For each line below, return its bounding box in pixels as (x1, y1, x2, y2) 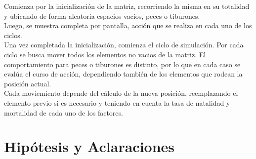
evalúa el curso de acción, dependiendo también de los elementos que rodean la (4, 69, 243, 79)
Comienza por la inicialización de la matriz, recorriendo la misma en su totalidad (4, 1, 250, 11)
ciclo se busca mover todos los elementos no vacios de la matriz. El (4, 49, 206, 59)
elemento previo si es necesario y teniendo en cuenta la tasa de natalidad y (4, 97, 230, 108)
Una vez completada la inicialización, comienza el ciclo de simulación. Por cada (4, 40, 244, 50)
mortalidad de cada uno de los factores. (4, 107, 123, 118)
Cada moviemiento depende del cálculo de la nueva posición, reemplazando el (4, 88, 238, 98)
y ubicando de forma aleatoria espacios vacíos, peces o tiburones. (4, 10, 200, 21)
